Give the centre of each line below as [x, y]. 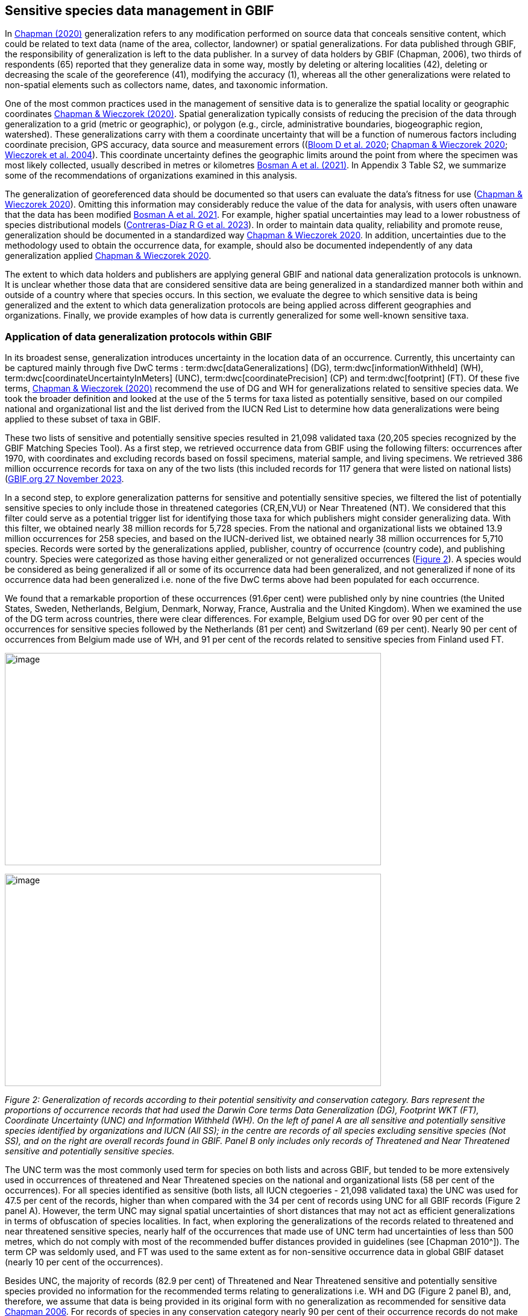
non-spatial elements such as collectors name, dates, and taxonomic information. [166, 85]
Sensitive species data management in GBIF [140, 11]
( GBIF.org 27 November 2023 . [64, 479]
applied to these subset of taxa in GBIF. [83, 419]
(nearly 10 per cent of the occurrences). [84, 1262]
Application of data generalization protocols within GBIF [139, 336]
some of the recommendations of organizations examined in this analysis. [151, 176]
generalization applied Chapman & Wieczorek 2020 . [108, 256]
